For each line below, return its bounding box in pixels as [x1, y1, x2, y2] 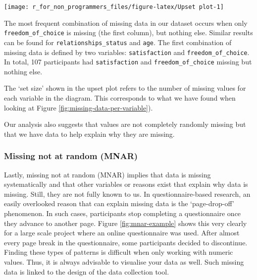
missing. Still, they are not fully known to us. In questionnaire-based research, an [4, 188, 251, 199]
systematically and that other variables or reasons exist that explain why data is [4, 179, 248, 189]
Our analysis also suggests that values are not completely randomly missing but [4, 119, 246, 129]
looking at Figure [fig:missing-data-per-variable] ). [4, 102, 153, 112]
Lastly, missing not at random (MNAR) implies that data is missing [4, 169, 211, 179]
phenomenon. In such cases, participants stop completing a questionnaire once [4, 208, 241, 219]
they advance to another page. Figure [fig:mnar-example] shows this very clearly [4, 218, 247, 228]
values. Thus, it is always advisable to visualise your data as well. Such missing [4, 257, 244, 267]
